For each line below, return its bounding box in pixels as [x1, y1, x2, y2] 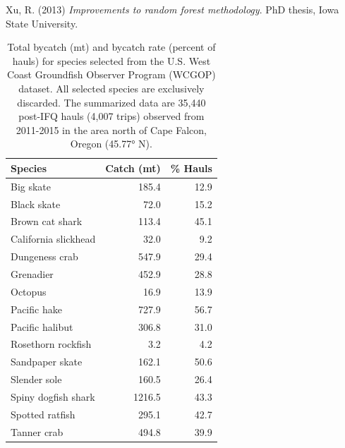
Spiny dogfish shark [11, 389, 95, 404]
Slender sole [11, 372, 62, 387]
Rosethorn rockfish [11, 337, 92, 351]
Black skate [11, 196, 61, 211]
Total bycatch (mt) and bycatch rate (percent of [7, 40, 216, 54]
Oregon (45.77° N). [70, 136, 152, 151]
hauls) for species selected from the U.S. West [12, 53, 211, 68]
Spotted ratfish [11, 406, 75, 421]
